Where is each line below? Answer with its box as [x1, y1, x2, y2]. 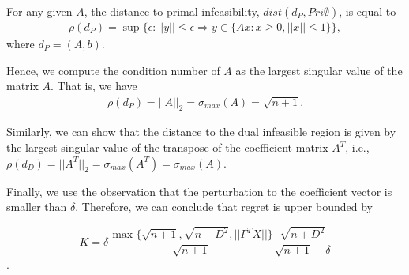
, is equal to [339, 3, 396, 19]
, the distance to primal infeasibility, [84, 3, 260, 19]
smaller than [6, 198, 67, 215]
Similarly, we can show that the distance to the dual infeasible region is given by [6, 123, 396, 140]
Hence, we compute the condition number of [6, 62, 220, 78]
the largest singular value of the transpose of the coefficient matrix [6, 139, 328, 156]
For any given [6, 3, 73, 19]
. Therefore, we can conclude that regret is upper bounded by [75, 198, 373, 215]
